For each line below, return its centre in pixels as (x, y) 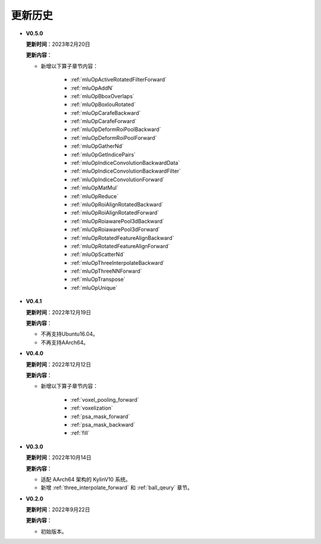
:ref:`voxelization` (92, 408)
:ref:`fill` (80, 433)
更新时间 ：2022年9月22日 (58, 509)
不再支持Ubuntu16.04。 (69, 334)
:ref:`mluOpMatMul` (95, 188)
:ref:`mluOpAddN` (92, 88)
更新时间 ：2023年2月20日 (58, 44)
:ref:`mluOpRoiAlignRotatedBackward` (117, 204)
